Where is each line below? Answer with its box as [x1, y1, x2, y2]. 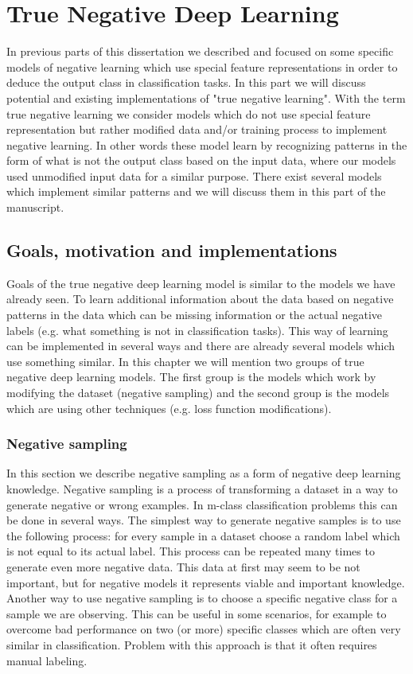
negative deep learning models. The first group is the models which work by [6, 368, 376, 385]
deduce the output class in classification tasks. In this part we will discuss [6, 74, 366, 91]
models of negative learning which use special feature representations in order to [6, 58, 398, 75]
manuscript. [6, 199, 64, 216]
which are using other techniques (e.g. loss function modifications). [6, 399, 332, 416]
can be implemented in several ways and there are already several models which [6, 337, 395, 354]
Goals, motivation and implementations [6, 238, 337, 263]
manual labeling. [6, 652, 88, 668]
